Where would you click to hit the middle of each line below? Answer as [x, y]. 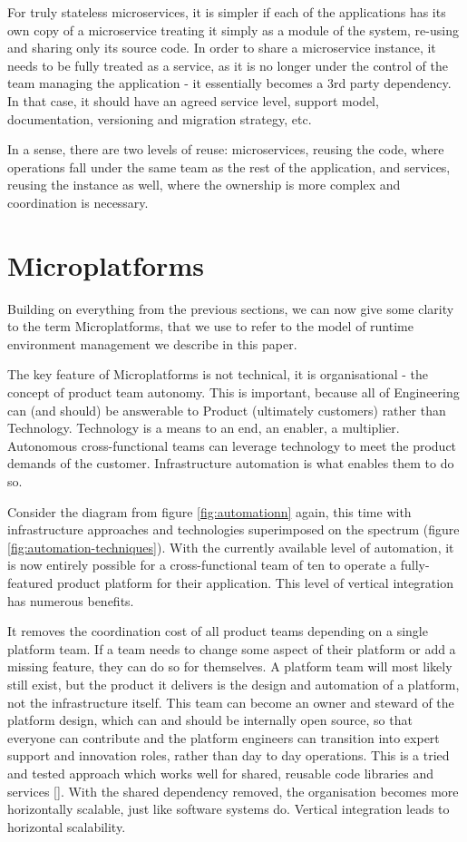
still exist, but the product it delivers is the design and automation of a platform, [233, 684]
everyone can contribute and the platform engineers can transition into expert [224, 737]
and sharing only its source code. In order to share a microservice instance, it [222, 48]
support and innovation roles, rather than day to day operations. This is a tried [229, 755]
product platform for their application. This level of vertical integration [255, 582]
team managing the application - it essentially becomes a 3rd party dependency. [229, 83]
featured [30, 582]
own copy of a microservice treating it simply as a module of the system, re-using [233, 29]
